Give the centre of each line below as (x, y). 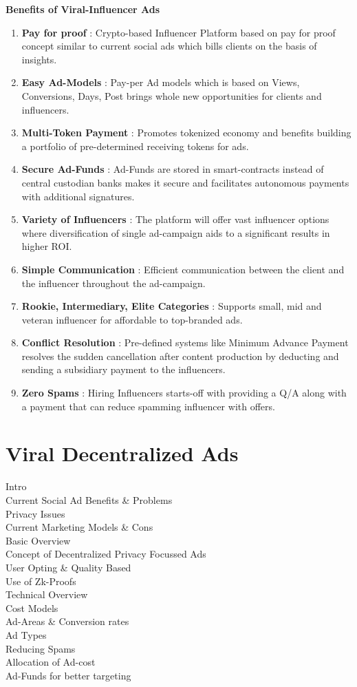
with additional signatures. (78, 196)
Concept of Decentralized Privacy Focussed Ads (106, 554)
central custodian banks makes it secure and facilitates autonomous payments (185, 182)
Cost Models (32, 607)
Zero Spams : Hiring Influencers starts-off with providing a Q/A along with (184, 393)
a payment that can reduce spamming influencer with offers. (148, 406)
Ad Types (26, 634)
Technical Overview (47, 594)
